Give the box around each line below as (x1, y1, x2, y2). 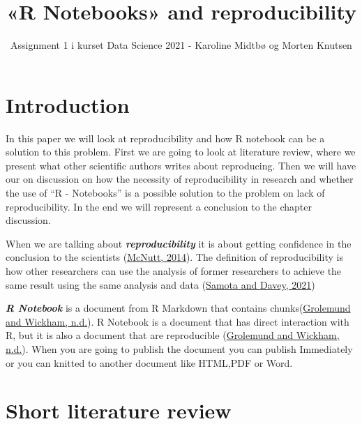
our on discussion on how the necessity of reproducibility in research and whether (6, 172, 354, 186)
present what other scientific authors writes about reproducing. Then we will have (6, 158, 356, 172)
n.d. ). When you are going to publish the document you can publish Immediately (6, 341, 353, 356)
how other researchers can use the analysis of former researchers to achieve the (6, 264, 342, 278)
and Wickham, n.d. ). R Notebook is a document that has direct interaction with (6, 314, 349, 328)
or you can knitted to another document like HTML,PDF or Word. (6, 355, 293, 370)
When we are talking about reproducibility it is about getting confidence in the (6, 236, 352, 250)
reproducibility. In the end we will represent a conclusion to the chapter (6, 199, 312, 213)
